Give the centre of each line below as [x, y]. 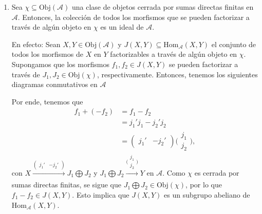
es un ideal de [122, 27]
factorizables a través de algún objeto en [174, 54]
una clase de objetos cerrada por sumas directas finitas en [163, 7]
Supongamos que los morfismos [60, 64]
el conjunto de [234, 44]
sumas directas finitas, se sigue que [66, 185]
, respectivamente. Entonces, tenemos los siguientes [177, 74]
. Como [174, 173]
